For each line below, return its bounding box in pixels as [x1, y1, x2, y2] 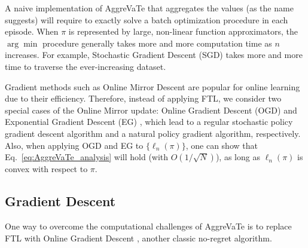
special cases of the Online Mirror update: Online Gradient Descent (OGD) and [5, 103, 297, 116]
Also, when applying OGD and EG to [5, 139, 144, 151]
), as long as [215, 151, 260, 163]
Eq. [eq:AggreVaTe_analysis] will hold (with [5, 151, 169, 163]
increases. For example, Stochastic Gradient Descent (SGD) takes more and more [5, 48, 303, 61]
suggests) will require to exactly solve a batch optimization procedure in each [5, 13, 288, 26]
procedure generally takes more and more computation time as [42, 36, 272, 49]
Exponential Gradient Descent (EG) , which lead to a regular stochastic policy [5, 115, 293, 128]
